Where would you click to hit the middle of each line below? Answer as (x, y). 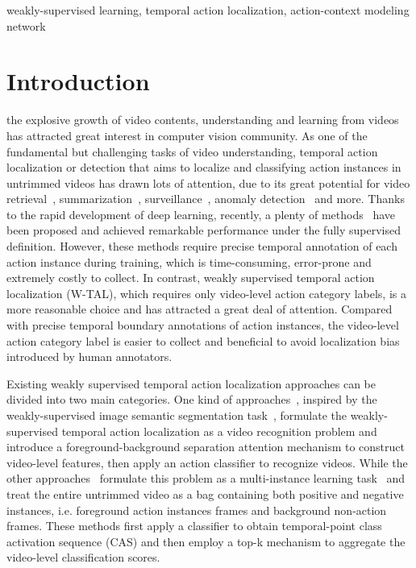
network (26, 25)
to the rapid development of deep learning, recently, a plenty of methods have (201, 214)
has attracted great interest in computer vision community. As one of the (187, 135)
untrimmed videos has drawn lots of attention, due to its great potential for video (208, 182)
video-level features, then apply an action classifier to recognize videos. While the (207, 462)
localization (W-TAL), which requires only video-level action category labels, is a (206, 293)
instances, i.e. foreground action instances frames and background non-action (197, 510)
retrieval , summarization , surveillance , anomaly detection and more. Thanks (206, 199)
